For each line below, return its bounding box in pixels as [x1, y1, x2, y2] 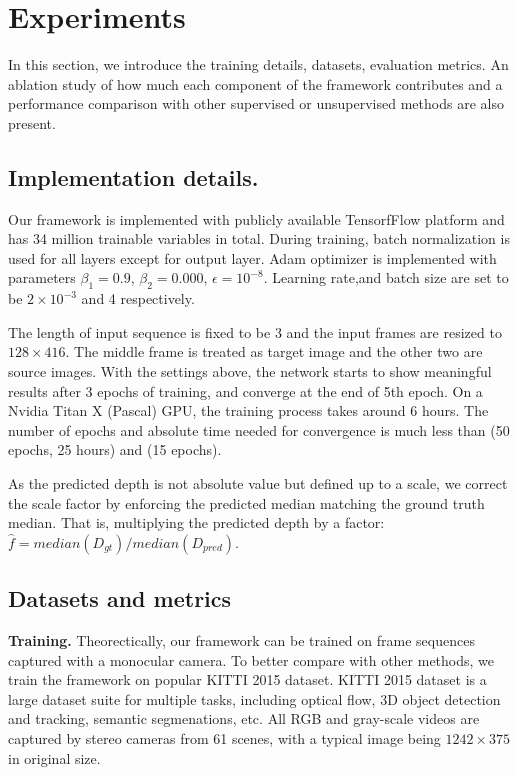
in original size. [8, 747, 101, 768]
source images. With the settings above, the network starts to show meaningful [8, 361, 492, 382]
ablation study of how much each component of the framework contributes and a [8, 73, 503, 94]
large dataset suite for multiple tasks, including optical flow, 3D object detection [8, 688, 501, 709]
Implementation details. [8, 161, 259, 192]
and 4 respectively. [81, 288, 195, 309]
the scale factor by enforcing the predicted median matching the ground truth [8, 492, 485, 513]
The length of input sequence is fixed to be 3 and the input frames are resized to [8, 321, 502, 342]
